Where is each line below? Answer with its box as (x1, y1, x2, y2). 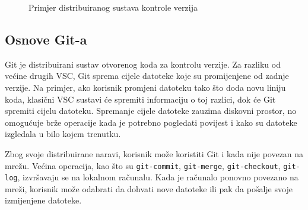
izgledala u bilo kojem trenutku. (5, 128, 121, 140)
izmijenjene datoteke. (5, 194, 82, 206)
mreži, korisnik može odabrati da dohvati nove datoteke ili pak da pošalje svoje (5, 182, 293, 195)
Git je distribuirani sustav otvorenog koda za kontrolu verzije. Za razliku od (5, 58, 281, 70)
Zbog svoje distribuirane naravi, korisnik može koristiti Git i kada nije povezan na (5, 147, 304, 160)
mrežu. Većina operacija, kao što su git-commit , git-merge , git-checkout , (5, 159, 281, 171)
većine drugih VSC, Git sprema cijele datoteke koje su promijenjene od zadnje (5, 69, 289, 82)
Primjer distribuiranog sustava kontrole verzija (28, 1, 198, 13)
